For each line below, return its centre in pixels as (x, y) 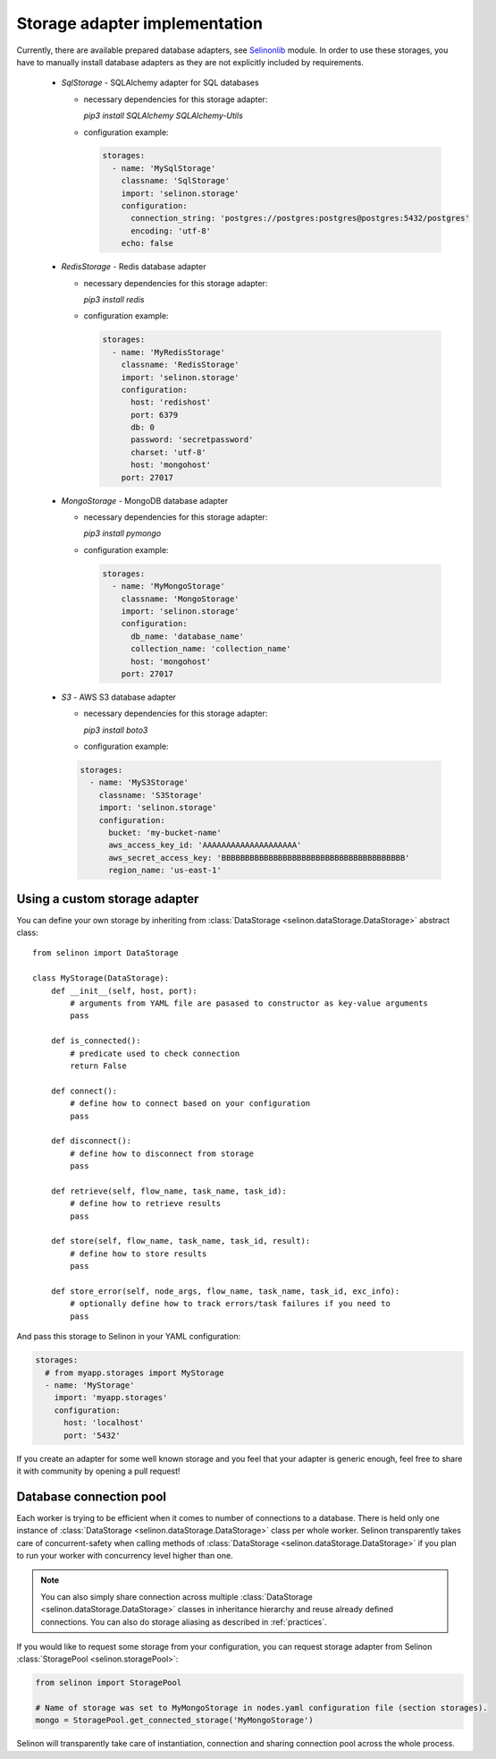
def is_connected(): (96, 1041)
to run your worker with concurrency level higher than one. (125, 1555)
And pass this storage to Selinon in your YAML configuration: (129, 1337)
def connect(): (84, 1091)
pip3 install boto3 (116, 730)
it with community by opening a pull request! (98, 1471)
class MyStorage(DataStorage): (101, 978)
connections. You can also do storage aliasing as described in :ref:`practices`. (184, 1622)
